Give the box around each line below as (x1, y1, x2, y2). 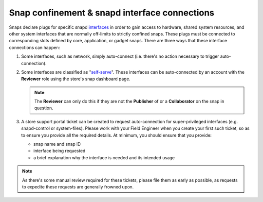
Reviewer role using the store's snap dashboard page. (21, 76, 131, 82)
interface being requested (33, 148, 86, 154)
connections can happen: (9, 44, 60, 50)
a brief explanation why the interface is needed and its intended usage (33, 154, 175, 160)
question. (34, 105, 54, 111)
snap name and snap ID (33, 141, 81, 147)
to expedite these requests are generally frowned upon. (22, 184, 134, 189)
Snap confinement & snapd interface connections (9, 7, 214, 18)
